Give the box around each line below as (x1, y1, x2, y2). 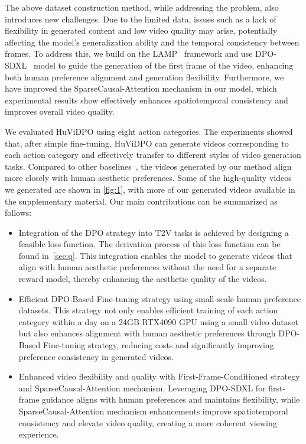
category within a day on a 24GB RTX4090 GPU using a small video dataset (18, 315, 298, 328)
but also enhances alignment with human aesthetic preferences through (18, 327, 276, 339)
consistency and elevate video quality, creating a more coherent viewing (18, 416, 277, 429)
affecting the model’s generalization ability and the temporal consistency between (5, 35, 300, 48)
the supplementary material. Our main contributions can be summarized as (5, 195, 278, 207)
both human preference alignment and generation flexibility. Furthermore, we (5, 70, 284, 83)
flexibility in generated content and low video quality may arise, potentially (5, 24, 278, 37)
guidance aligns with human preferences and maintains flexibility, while (42, 393, 300, 406)
